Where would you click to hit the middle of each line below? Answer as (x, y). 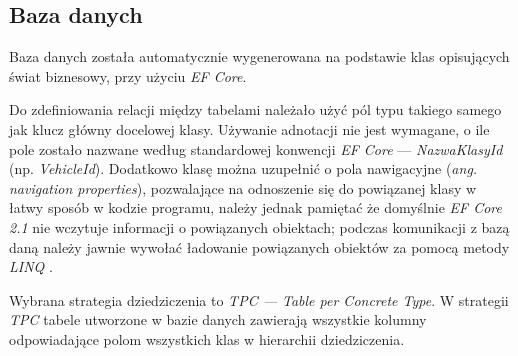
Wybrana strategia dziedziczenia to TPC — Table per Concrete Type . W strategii (259, 299)
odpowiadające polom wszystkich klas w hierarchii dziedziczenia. (207, 338)
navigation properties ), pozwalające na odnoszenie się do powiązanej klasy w (243, 187)
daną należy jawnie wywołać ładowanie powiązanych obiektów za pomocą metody (259, 246)
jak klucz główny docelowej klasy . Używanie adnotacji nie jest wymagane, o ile (249, 128)
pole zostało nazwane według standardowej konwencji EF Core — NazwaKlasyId (256, 148)
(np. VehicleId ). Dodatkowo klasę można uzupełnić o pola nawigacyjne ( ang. (243, 168)
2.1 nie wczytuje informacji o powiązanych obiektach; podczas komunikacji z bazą (259, 226)
